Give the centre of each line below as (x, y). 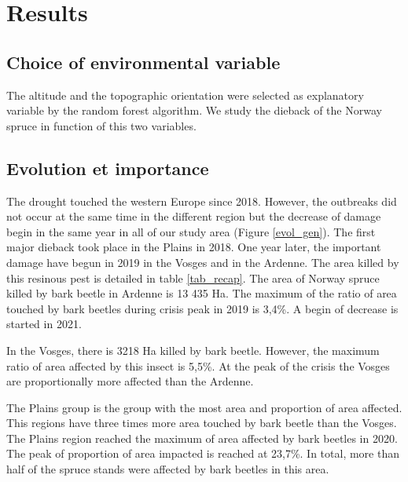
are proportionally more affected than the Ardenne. (130, 381)
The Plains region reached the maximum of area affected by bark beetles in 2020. (202, 438)
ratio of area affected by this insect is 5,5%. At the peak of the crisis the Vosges (198, 365)
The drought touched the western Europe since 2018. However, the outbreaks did (202, 201)
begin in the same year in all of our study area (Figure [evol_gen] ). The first (191, 231)
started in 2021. (44, 324)
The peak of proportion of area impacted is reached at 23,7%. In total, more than (203, 453)
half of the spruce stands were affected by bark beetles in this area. (168, 469)
